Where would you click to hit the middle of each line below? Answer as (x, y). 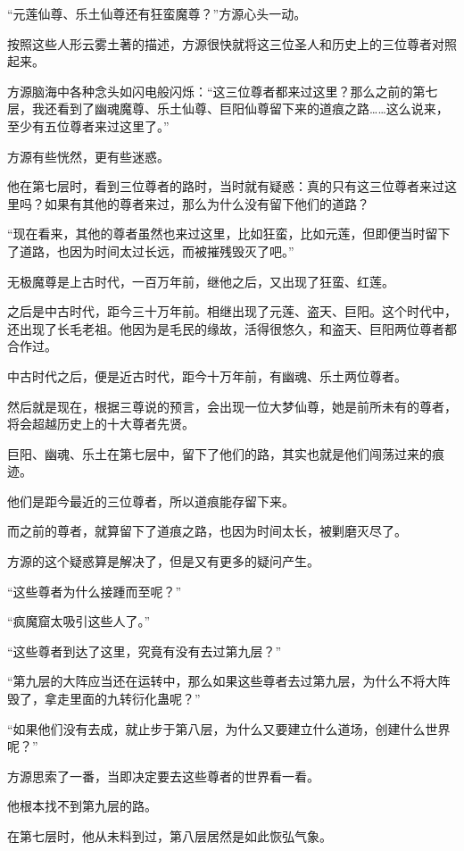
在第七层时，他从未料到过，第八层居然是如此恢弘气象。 (170, 836)
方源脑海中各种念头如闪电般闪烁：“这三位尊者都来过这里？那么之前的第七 (223, 91)
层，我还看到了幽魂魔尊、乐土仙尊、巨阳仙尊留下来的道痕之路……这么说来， (228, 108)
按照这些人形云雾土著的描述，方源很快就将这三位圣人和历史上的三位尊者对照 (232, 43)
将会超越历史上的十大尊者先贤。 (101, 424)
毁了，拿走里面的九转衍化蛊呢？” (104, 699)
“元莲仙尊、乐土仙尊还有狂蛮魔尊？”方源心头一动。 (157, 13)
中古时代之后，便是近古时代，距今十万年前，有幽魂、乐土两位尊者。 (207, 375)
